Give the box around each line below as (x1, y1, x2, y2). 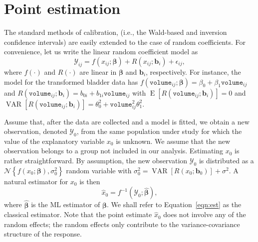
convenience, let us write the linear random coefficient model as (4, 46, 198, 57)
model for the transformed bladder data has (4, 76, 138, 87)
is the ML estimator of (31, 199, 100, 210)
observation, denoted (4, 126, 67, 136)
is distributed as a (199, 155, 254, 166)
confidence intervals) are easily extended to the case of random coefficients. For (4, 36, 246, 47)
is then (79, 176, 100, 186)
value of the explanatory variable (4, 135, 105, 146)
